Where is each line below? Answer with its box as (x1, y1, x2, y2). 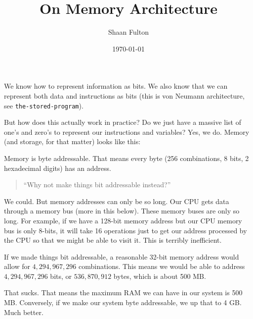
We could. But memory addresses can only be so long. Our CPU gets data (4, 196, 229, 206)
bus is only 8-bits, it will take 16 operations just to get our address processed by (4, 225, 247, 235)
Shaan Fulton (108, 27, 149, 37)
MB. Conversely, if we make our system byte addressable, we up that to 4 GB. (4, 297, 242, 308)
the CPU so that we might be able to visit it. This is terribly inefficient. (4, 235, 222, 245)
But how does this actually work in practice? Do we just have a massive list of (4, 117, 241, 127)
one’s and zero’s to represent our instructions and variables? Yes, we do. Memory (4, 126, 250, 137)
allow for (4, 261, 30, 271)
